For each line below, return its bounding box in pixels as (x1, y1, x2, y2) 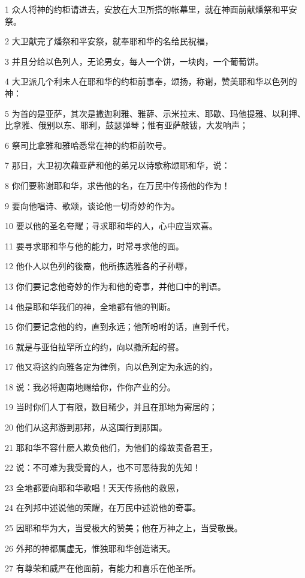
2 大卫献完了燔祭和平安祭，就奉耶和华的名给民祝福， (5, 35, 213, 47)
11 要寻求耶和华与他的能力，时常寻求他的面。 (5, 239, 184, 252)
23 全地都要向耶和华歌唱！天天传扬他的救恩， (5, 481, 184, 493)
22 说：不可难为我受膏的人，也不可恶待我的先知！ (5, 461, 201, 474)
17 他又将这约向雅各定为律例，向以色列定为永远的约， (5, 360, 218, 373)
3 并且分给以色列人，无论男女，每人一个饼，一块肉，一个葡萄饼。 (5, 55, 264, 67)
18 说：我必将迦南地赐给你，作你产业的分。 (5, 380, 176, 393)
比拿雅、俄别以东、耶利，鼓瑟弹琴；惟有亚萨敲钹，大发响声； (5, 119, 248, 131)
